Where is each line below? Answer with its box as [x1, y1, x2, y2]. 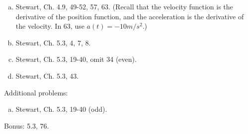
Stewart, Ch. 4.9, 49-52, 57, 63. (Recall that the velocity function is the [15, 1, 233, 11]
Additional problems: [4, 87, 68, 97]
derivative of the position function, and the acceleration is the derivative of [15, 11, 244, 21]
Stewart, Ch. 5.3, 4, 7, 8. [15, 37, 91, 47]
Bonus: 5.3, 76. [4, 120, 49, 131]
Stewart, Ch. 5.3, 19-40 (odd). [15, 104, 107, 114]
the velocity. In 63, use [15, 21, 84, 31]
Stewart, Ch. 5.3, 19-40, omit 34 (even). [15, 54, 137, 64]
